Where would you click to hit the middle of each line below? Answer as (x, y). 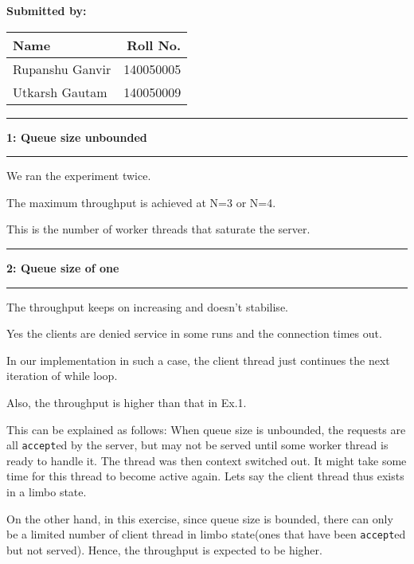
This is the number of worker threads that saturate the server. (158, 229)
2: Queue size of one (63, 267)
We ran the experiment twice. (79, 176)
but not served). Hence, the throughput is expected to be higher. (164, 549)
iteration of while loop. (62, 376)
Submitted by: (47, 10)
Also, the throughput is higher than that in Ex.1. (127, 402)
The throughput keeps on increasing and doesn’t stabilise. (147, 306)
